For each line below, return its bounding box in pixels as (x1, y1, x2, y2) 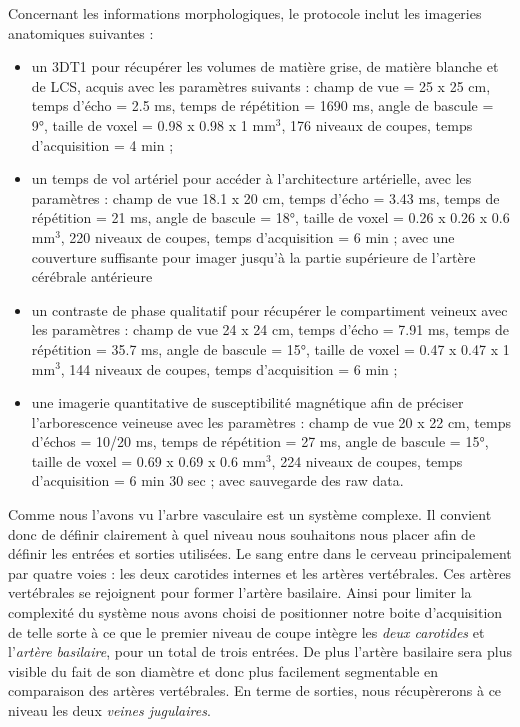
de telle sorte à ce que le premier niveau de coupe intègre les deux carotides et (8, 621, 485, 642)
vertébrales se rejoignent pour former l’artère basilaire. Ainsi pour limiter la (8, 582, 472, 603)
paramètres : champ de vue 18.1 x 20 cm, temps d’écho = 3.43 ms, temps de (31, 187, 500, 208)
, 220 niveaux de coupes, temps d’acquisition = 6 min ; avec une (60, 226, 455, 247)
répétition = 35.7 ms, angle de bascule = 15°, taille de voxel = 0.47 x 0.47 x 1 (31, 338, 510, 359)
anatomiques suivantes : (8, 22, 154, 43)
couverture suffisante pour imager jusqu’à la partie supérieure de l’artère (31, 246, 476, 267)
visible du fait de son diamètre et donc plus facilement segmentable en (8, 660, 439, 681)
